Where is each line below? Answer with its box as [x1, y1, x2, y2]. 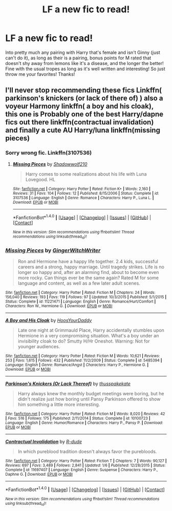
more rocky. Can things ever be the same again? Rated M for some [17, 274, 159, 281]
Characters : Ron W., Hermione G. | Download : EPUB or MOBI [5, 303, 113, 308]
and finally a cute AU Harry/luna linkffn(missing [5, 126, 160, 135]
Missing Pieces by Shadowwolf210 [12, 161, 88, 167]
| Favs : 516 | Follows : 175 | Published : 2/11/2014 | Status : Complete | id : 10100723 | [5, 416, 150, 421]
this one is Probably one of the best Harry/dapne [5, 110, 164, 119]
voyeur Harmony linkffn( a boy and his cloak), [5, 102, 154, 111]
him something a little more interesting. [17, 401, 100, 408]
